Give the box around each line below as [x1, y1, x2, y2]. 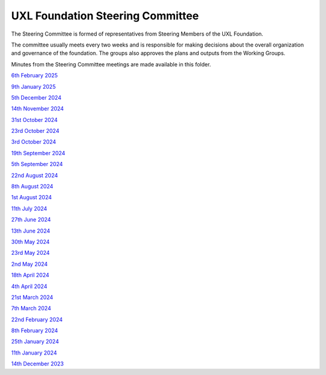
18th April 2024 [11, 272, 50, 279]
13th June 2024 [11, 227, 51, 234]
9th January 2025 [11, 83, 56, 90]
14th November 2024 [11, 105, 64, 112]
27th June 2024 [11, 216, 51, 223]
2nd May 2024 [11, 260, 48, 268]
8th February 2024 [11, 327, 59, 335]
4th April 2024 [11, 283, 48, 290]
